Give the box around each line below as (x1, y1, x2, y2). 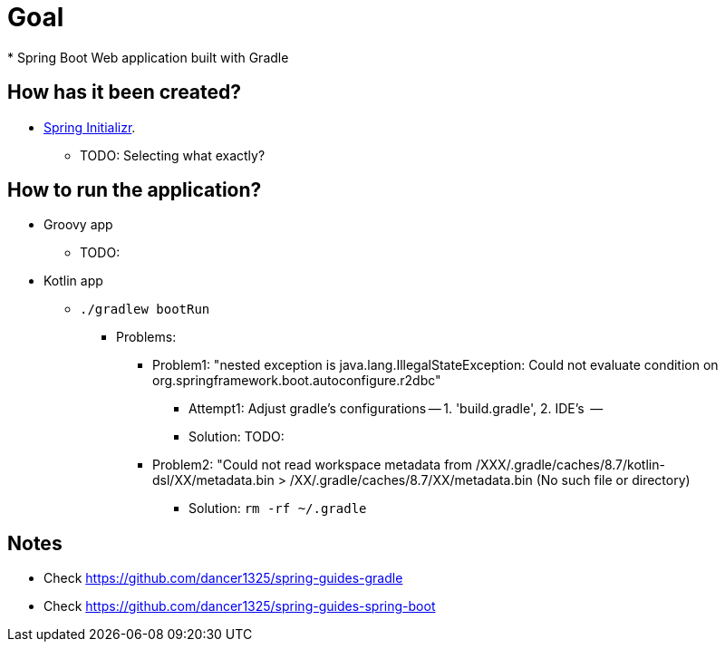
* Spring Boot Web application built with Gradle (7, 49, 289, 65)
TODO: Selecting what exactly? (80, 147, 266, 163)
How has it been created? (7, 81, 242, 104)
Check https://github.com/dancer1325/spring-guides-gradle (43, 570, 403, 586)
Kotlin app (43, 273, 103, 289)
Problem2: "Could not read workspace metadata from (152, 457, 473, 473)
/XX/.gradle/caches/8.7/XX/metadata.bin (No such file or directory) (289, 472, 691, 489)
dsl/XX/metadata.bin (152, 472, 275, 489)
